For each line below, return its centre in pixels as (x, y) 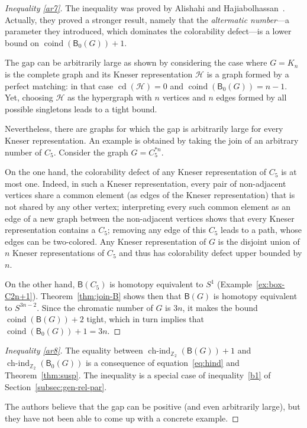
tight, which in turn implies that (145, 319)
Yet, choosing (29, 97)
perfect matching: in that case (59, 85)
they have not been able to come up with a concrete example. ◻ (122, 418)
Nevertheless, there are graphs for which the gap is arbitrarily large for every (144, 129)
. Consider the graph (91, 152)
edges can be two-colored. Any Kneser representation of (106, 241)
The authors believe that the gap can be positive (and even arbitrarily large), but (153, 406)
